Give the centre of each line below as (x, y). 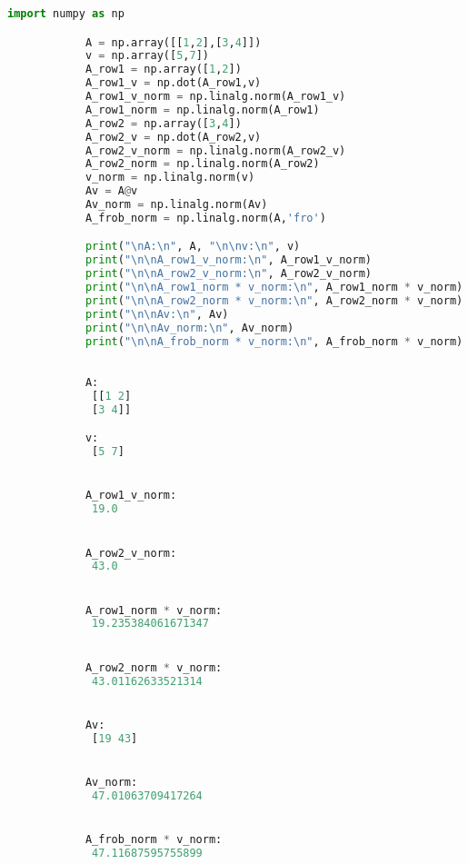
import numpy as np (66, 14)
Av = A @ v (111, 191)
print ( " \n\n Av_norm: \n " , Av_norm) (189, 328)
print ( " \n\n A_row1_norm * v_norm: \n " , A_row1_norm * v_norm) (274, 288)
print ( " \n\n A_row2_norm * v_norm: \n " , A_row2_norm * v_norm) (274, 300)
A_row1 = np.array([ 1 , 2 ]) (163, 70)
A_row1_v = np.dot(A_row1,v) (173, 83)
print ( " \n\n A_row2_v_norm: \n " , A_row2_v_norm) (228, 274)
